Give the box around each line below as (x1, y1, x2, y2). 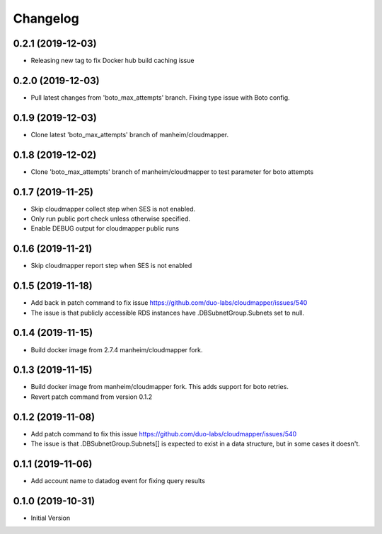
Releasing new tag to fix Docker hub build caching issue (30, 57, 195, 65)
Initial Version (30, 513, 71, 522)
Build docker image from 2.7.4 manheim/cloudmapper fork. (30, 345, 203, 354)
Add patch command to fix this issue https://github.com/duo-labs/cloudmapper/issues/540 (30, 429, 297, 438)
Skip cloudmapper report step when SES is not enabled (30, 262, 192, 270)
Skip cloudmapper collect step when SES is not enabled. (30, 204, 196, 213)
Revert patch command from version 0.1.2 (30, 393, 153, 401)
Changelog (13, 11, 79, 26)
